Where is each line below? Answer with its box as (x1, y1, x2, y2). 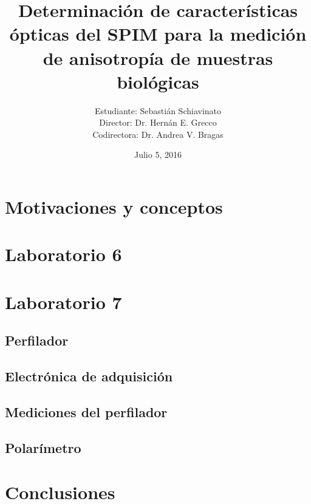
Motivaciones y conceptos (5, 194, 223, 219)
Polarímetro (5, 438, 81, 457)
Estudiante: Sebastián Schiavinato (94, 104, 222, 117)
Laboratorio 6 (5, 242, 122, 267)
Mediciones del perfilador (5, 402, 168, 421)
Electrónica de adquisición (5, 367, 173, 386)
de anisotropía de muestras (43, 45, 273, 70)
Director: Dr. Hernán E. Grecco (99, 116, 217, 129)
